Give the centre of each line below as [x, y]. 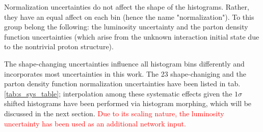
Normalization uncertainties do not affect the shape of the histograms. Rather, [127, 7]
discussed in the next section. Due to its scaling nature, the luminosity [114, 113]
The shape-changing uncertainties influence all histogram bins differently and [124, 63]
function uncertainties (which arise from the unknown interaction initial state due [132, 36]
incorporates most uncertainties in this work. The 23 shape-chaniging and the [125, 73]
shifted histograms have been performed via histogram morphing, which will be [128, 103]
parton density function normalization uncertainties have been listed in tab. [122, 84]
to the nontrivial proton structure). [59, 46]
